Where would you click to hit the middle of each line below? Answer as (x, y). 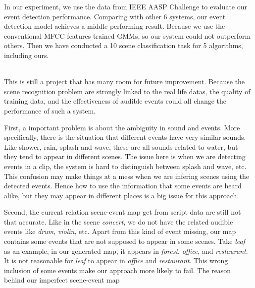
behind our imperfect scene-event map (62, 280)
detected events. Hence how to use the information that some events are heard (123, 186)
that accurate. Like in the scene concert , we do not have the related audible (119, 221)
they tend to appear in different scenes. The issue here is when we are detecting (125, 156)
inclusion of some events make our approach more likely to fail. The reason (118, 270)
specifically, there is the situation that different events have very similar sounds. (125, 137)
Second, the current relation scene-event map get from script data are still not (123, 212)
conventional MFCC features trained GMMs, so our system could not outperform (127, 35)
